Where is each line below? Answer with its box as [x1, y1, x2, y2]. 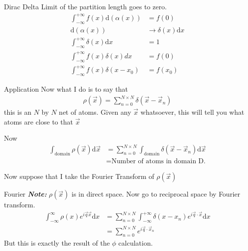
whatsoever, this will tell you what [140, 107, 245, 117]
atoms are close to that [4, 116, 73, 126]
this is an [4, 107, 32, 117]
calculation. [118, 237, 153, 248]
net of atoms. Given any [59, 107, 131, 117]
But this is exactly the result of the [4, 237, 110, 248]
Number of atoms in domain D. [111, 158, 206, 165]
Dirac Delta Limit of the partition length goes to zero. [4, 1, 167, 11]
